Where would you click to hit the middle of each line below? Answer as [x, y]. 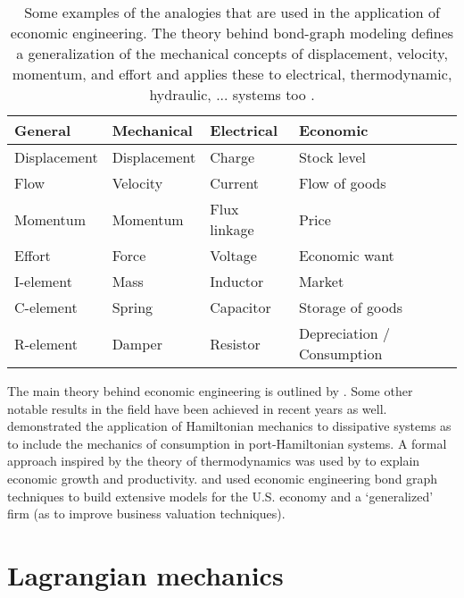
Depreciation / [344, 333]
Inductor [237, 281]
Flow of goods [342, 183]
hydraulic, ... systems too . [232, 94]
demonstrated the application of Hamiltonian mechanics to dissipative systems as [229, 426]
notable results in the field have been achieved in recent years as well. [197, 408]
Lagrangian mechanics [145, 574]
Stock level [332, 157]
